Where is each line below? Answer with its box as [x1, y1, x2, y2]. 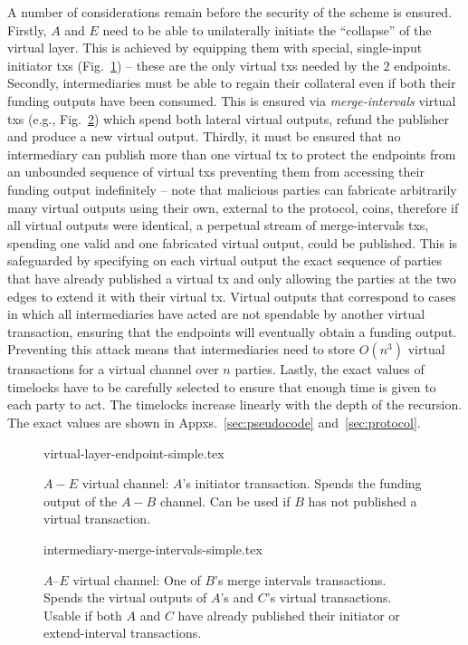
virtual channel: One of [72, 570, 201, 589]
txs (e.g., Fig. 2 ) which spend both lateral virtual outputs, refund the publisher [7, 109, 450, 128]
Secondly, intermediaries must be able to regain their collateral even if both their [7, 73, 456, 92]
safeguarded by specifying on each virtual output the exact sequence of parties [7, 251, 442, 270]
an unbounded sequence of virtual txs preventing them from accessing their [7, 162, 425, 181]
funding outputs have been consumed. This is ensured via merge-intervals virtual [7, 91, 456, 110]
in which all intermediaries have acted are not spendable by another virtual [7, 304, 425, 323]
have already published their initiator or [177, 605, 400, 624]
